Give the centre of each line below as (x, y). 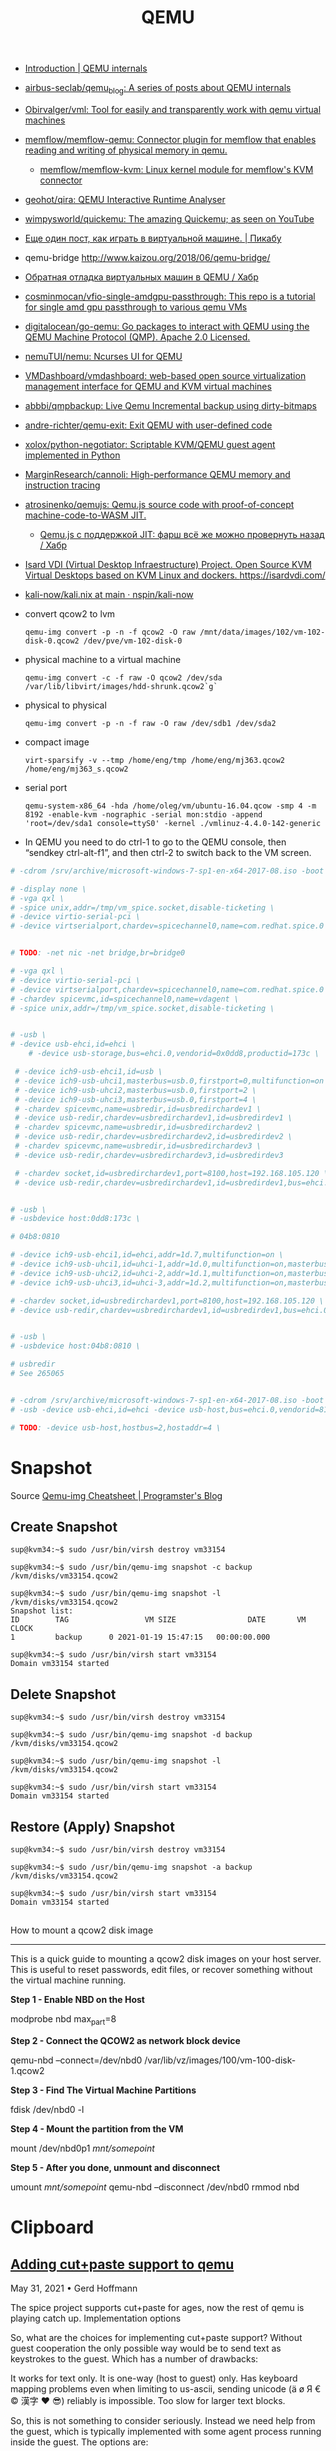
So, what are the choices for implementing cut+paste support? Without (156, 2338)
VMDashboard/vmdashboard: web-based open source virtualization (165, 375)
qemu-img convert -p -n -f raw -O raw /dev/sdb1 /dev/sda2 (150, 723)
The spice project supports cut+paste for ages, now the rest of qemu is (157, 2308)
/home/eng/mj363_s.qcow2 (76, 769)
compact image (57, 742)
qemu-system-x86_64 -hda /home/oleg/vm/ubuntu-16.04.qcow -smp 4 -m (170, 806)
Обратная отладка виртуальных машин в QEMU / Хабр (141, 277)
